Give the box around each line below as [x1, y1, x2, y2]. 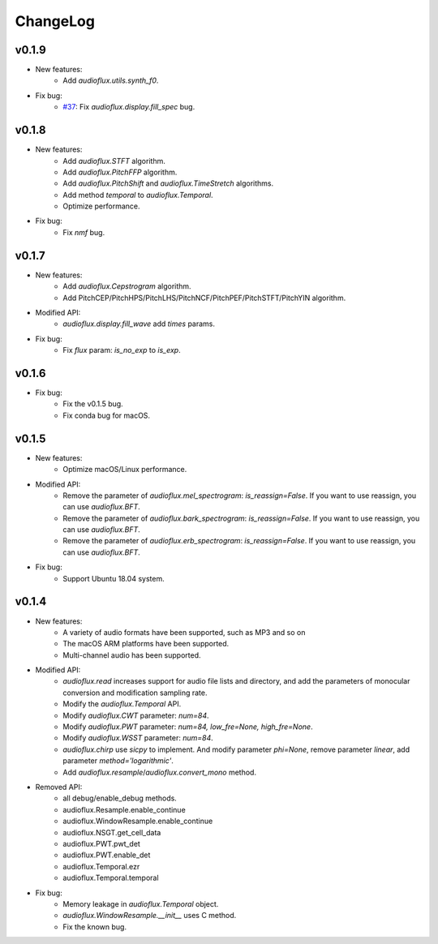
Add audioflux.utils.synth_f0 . [62, 75, 159, 85]
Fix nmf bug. [62, 227, 105, 237]
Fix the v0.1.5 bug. [62, 399, 123, 409]
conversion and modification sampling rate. [62, 688, 208, 697]
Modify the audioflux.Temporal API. [62, 699, 182, 709]
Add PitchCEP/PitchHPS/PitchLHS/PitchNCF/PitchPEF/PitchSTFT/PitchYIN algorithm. [62, 293, 346, 303]
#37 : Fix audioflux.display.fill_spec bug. [62, 102, 195, 112]
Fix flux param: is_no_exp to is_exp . [62, 345, 182, 355]
